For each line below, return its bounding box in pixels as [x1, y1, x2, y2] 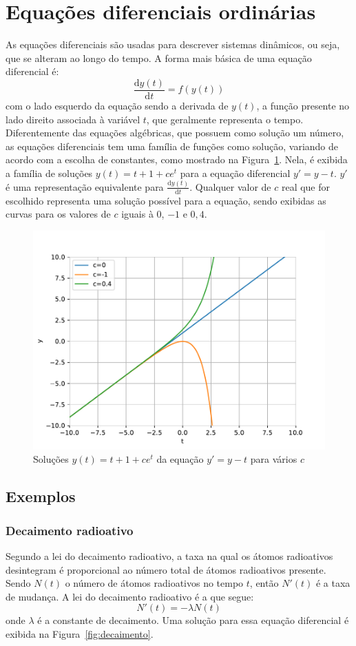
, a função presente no [256, 98, 350, 112]
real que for [281, 179, 331, 194]
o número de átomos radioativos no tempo [65, 576, 244, 590]
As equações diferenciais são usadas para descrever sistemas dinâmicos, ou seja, [6, 37, 340, 52]
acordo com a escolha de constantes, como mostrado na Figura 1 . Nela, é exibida [6, 152, 348, 167]
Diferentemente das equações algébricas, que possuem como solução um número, [6, 125, 344, 140]
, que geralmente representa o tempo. [146, 112, 304, 126]
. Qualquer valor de [189, 179, 271, 194]
